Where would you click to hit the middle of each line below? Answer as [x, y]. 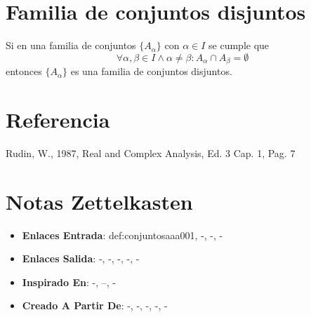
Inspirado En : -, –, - [69, 282]
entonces [24, 71]
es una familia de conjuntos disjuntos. [151, 71]
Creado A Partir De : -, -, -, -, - [95, 305]
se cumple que [239, 45]
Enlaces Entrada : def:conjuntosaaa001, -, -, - [123, 235]
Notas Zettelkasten [99, 201]
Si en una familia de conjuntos [71, 45]
